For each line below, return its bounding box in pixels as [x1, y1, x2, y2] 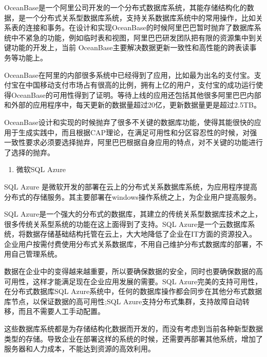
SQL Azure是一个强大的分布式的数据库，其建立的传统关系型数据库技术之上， [4, 208, 262, 219]
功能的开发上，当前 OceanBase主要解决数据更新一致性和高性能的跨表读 [11, 42, 250, 53]
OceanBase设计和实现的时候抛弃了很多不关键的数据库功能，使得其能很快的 [4, 116, 254, 127]
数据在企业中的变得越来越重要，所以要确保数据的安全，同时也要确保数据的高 [4, 266, 263, 277]
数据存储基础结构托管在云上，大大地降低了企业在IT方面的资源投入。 [25, 228, 257, 239]
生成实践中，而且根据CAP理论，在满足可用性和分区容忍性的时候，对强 [18, 127, 257, 137]
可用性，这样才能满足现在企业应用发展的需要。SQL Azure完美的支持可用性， [4, 276, 262, 286]
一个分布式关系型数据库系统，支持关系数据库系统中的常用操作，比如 [25, 12, 256, 23]
